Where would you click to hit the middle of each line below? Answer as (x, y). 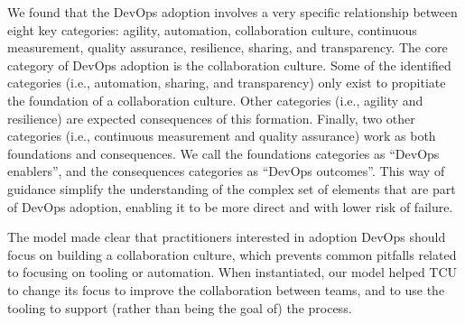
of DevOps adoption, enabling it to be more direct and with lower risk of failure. (230, 206)
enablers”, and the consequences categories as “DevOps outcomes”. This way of (226, 171)
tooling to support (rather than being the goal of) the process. (180, 307)
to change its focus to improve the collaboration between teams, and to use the (226, 289)
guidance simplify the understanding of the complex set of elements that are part (232, 188)
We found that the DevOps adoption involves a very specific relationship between (232, 12)
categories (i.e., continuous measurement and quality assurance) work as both (222, 136)
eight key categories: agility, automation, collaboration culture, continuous (212, 29)
